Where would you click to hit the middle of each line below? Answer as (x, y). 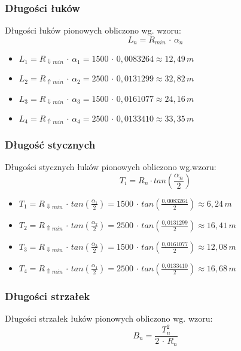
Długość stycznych (50, 144)
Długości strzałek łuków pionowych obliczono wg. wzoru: (109, 318)
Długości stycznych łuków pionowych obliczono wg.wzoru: (111, 167)
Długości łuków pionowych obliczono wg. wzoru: (93, 30)
